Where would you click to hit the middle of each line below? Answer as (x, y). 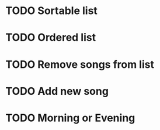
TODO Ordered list (51, 38)
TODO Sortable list (51, 11)
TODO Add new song (57, 91)
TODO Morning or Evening (70, 118)
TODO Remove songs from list (80, 64)
